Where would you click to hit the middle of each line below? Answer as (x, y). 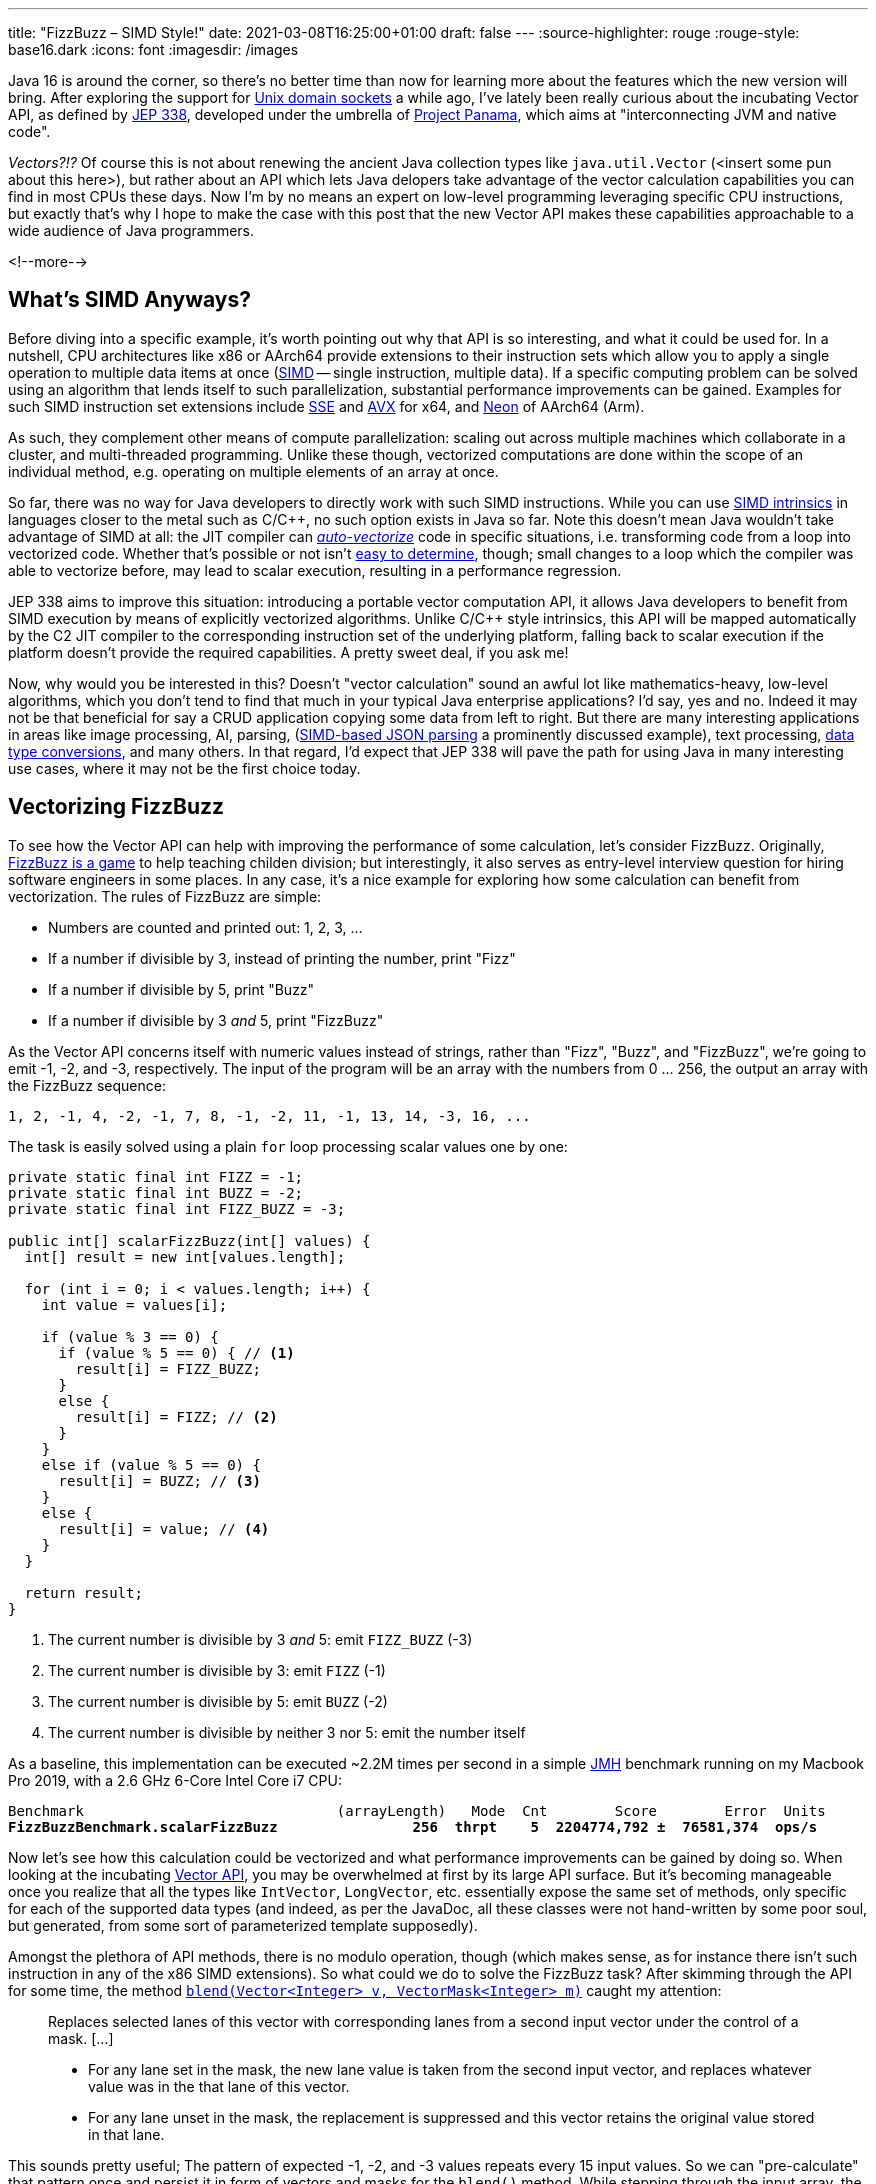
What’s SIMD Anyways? (129, 300)
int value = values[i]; (134, 1304)
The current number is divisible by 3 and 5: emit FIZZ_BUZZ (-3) (260, 1639)
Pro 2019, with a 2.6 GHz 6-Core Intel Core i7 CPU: (175, 1780)
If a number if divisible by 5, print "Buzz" (181, 989)
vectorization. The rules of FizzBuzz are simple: (165, 896)
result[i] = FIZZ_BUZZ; (168, 1368)
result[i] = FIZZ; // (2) (176, 1416)
